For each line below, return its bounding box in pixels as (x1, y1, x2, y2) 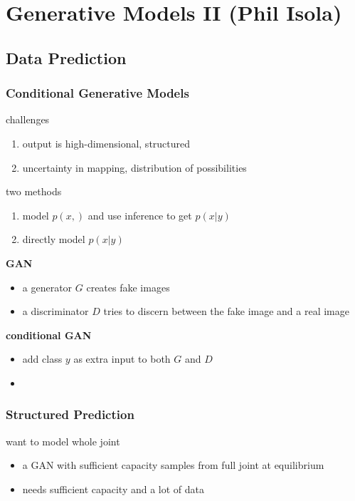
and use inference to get (88, 207, 192, 222)
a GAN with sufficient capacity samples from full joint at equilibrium (22, 458, 324, 472)
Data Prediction (6, 46, 127, 68)
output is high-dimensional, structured (22, 135, 191, 150)
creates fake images (86, 279, 170, 294)
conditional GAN (6, 327, 92, 342)
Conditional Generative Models (6, 84, 189, 102)
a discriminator (22, 304, 89, 319)
